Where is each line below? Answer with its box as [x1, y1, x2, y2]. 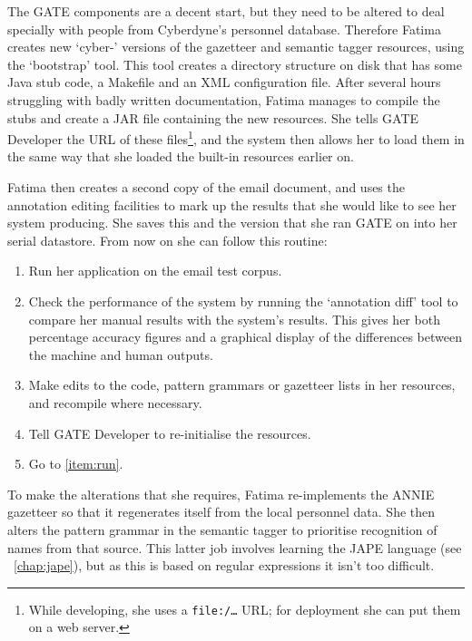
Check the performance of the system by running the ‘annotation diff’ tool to [28, 291, 458, 310]
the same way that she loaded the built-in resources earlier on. [7, 147, 354, 166]
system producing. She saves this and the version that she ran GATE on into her [7, 213, 457, 232]
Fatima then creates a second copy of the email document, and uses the [7, 178, 405, 196]
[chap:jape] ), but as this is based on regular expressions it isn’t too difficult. [14, 556, 435, 575]
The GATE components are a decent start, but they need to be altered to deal [7, 2, 445, 20]
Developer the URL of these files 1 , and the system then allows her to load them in [7, 127, 465, 148]
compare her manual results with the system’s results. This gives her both [28, 309, 440, 328]
